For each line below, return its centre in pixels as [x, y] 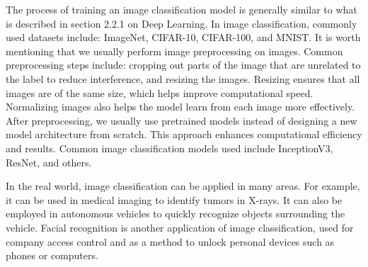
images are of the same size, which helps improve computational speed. [160, 92]
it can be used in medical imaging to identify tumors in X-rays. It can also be [174, 199]
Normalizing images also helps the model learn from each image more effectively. [180, 107]
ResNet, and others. [49, 162]
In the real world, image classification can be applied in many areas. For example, [183, 186]
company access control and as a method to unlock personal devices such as [170, 241]
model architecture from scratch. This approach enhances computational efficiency [184, 134]
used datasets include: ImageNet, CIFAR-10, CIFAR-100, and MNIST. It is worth [183, 37]
